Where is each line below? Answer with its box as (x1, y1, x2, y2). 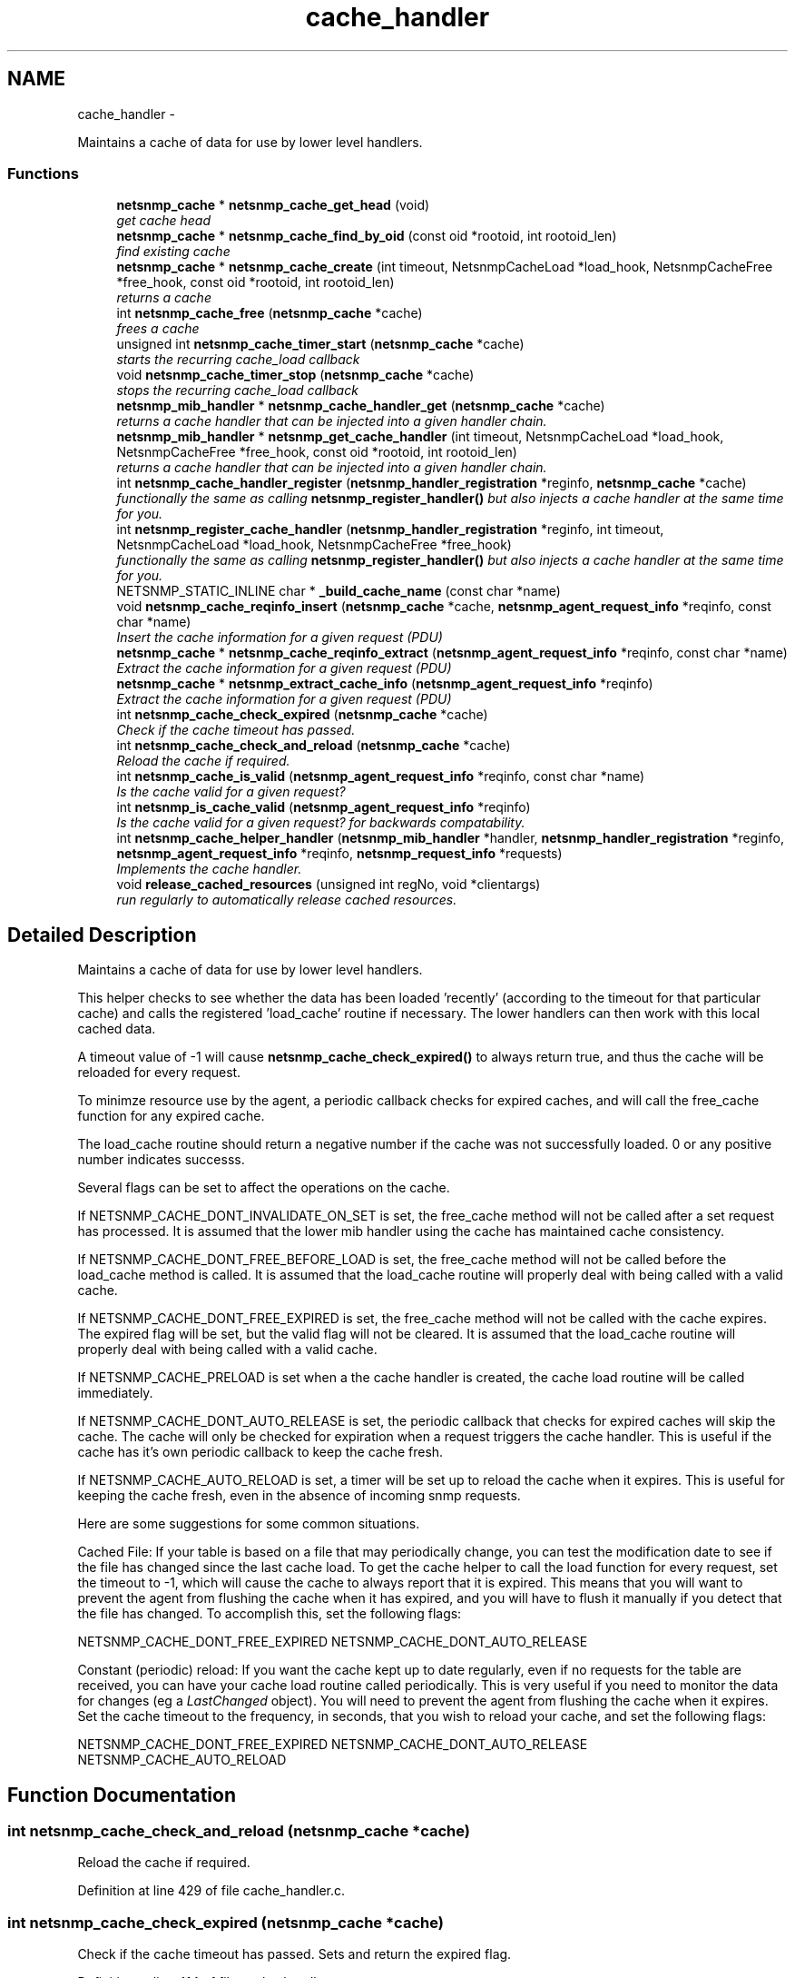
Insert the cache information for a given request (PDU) (116, 629, 443, 646)
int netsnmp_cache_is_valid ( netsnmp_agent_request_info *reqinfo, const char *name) (116, 768, 645, 785)
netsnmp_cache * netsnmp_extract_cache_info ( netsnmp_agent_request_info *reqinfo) (116, 676, 653, 692)
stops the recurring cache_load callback (116, 382, 358, 399)
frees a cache (116, 321, 200, 337)
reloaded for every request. (77, 1064, 241, 1081)
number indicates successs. (77, 1152, 245, 1168)
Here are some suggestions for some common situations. (77, 1516, 420, 1532)
